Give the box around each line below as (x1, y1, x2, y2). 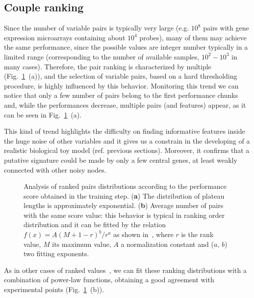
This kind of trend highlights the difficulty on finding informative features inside (4, 126, 245, 136)
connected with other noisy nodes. (4, 164, 106, 175)
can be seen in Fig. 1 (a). (4, 109, 82, 119)
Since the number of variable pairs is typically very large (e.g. (4, 23, 189, 33)
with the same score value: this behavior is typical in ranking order (24, 209, 225, 220)
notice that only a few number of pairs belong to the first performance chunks (4, 90, 238, 100)
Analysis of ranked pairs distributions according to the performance (24, 181, 227, 191)
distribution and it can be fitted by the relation (24, 219, 166, 230)
